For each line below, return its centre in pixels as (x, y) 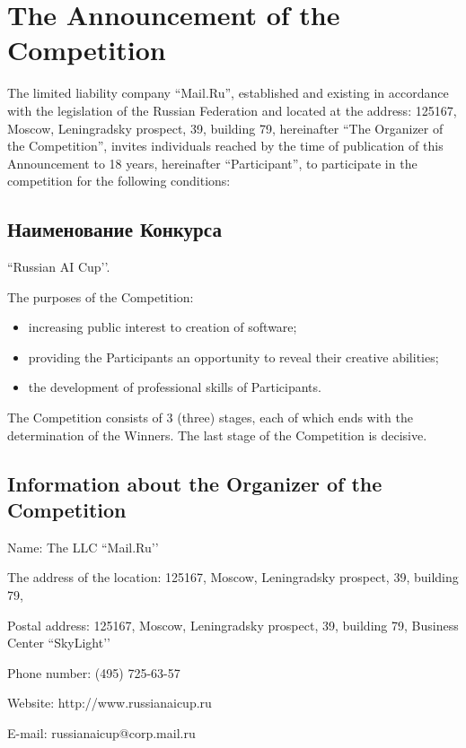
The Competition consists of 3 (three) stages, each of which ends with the (210, 417)
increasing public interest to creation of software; (163, 327)
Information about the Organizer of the (195, 483)
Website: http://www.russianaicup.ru (110, 703)
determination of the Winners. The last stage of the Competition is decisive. (217, 435)
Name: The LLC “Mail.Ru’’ (83, 547)
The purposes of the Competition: (101, 296)
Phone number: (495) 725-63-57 (94, 672)
